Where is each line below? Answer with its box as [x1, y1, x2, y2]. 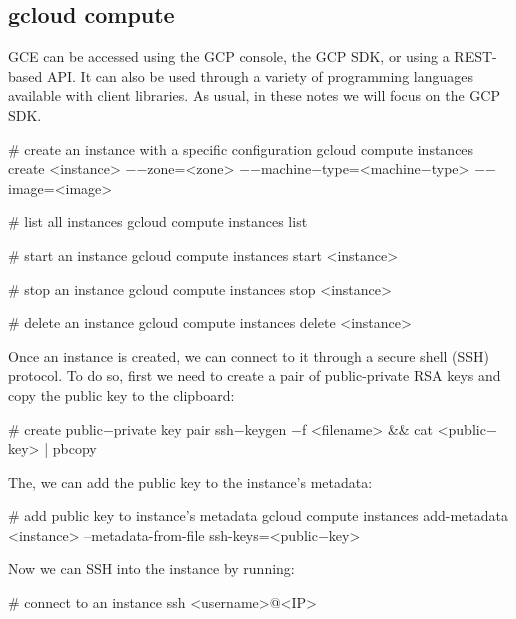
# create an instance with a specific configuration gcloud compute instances [8, 138, 474, 159]
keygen [244, 418, 287, 439]
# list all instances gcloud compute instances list [8, 211, 308, 232]
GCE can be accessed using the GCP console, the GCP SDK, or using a [8, 46, 450, 67]
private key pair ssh [113, 418, 234, 439]
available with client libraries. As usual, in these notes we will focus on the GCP [8, 85, 500, 106]
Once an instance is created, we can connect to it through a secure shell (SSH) [8, 345, 490, 366]
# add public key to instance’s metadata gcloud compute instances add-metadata [8, 505, 509, 526]
